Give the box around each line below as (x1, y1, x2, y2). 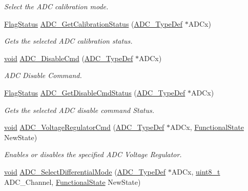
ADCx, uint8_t (171, 166, 220, 177)
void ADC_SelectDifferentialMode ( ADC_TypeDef (4, 166, 166, 177)
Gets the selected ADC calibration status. (4, 35, 133, 46)
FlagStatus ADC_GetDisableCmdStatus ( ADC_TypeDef (4, 87, 185, 98)
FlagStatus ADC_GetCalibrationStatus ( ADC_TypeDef (4, 18, 183, 29)
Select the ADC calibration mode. (4, 1, 109, 11)
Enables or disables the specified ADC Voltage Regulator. (4, 149, 182, 160)
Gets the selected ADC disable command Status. (4, 104, 155, 115)
